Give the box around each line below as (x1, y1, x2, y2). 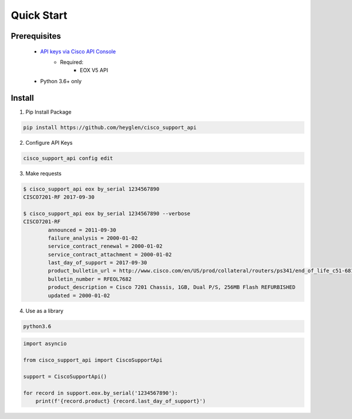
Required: (60, 59, 84, 66)
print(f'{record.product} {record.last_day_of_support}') (35, 397, 206, 404)
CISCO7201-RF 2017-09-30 (23, 193, 95, 200)
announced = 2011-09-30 (48, 226, 117, 233)
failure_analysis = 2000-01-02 (48, 234, 138, 241)
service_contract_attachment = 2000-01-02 (48, 251, 172, 258)
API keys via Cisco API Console (40, 47, 116, 55)
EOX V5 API (80, 67, 109, 74)
